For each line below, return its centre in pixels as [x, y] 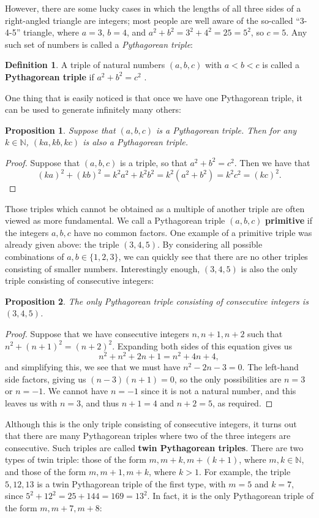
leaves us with [31, 403]
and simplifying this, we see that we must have [93, 367]
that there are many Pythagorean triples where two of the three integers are [148, 436]
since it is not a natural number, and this [219, 391]
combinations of [35, 256]
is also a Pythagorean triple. [136, 142]
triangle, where [51, 32]
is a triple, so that [153, 162]
